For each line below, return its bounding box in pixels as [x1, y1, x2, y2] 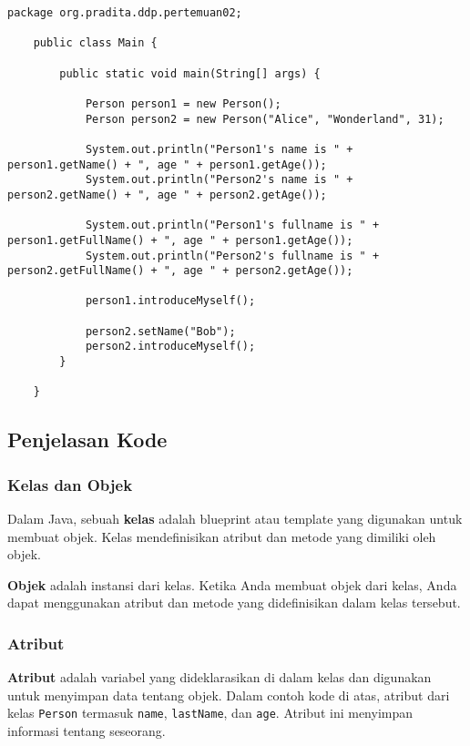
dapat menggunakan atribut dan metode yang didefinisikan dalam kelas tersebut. [7, 593, 461, 612]
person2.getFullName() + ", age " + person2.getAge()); [7, 264, 353, 278]
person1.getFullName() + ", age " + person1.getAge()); [7, 233, 353, 247]
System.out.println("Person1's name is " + [85, 142, 353, 156]
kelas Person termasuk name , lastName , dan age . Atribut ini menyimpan [7, 703, 414, 722]
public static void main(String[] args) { [59, 66, 321, 80]
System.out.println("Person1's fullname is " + [85, 219, 380, 232]
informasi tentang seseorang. [7, 721, 166, 741]
